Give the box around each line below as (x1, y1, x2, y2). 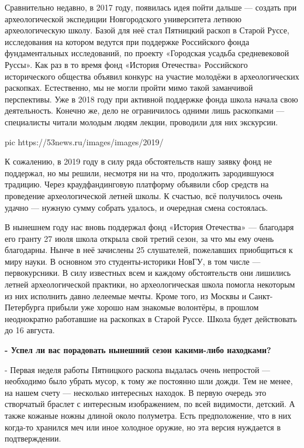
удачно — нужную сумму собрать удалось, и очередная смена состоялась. (5, 201, 268, 213)
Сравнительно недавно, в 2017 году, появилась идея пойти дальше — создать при (5, 1, 297, 13)
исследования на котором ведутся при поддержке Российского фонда (5, 35, 250, 47)
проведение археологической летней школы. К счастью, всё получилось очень (5, 189, 282, 201)
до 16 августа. (5, 324, 55, 336)
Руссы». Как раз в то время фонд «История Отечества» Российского (5, 58, 248, 70)
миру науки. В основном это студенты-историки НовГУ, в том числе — (5, 255, 261, 267)
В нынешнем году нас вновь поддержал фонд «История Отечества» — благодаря (5, 221, 294, 233)
